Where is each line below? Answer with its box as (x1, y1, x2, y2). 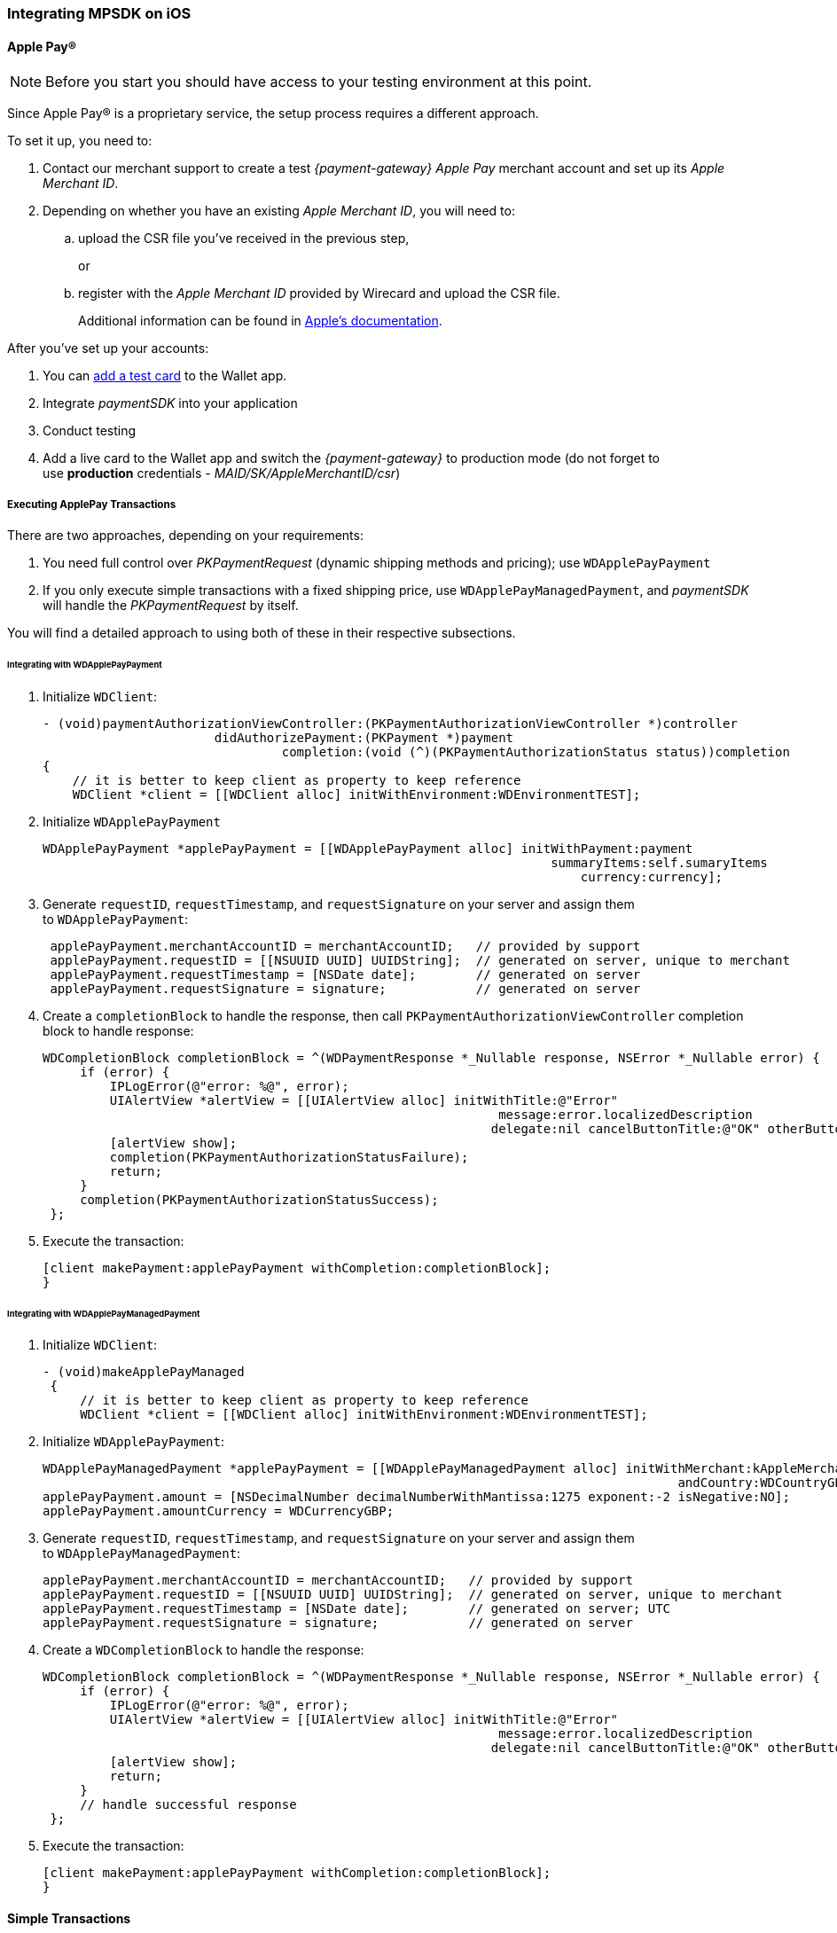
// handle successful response (80, 1797, 297, 1812)
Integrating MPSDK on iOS (7, 4, 192, 22)
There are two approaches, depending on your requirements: (7, 528, 364, 543)
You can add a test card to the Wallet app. (43, 368, 287, 384)
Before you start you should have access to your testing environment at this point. (45, 73, 592, 91)
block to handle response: (43, 1022, 194, 1038)
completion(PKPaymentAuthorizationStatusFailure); (109, 1149, 469, 1164)
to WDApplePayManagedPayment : (43, 1546, 241, 1561)
